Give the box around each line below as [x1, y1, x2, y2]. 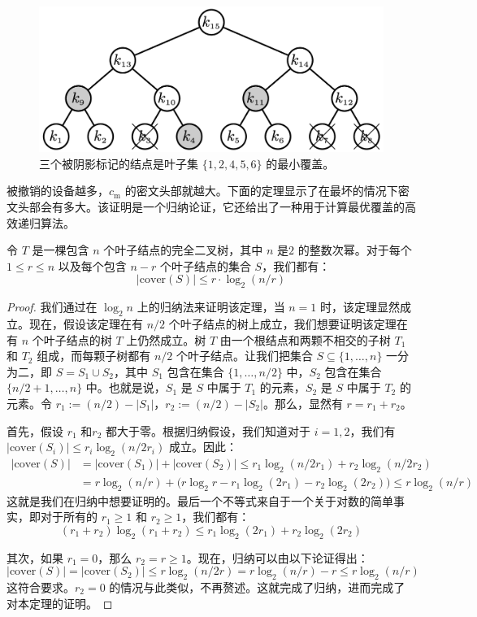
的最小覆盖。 [266, 154, 335, 172]
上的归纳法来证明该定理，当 [137, 298, 285, 315]
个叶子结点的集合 [159, 257, 251, 274]
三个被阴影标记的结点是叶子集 [39, 154, 198, 172]
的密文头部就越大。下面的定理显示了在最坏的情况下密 [124, 182, 410, 199]
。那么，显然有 [262, 395, 343, 411]
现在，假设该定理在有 [28, 315, 143, 332]
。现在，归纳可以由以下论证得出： [186, 549, 369, 566]
